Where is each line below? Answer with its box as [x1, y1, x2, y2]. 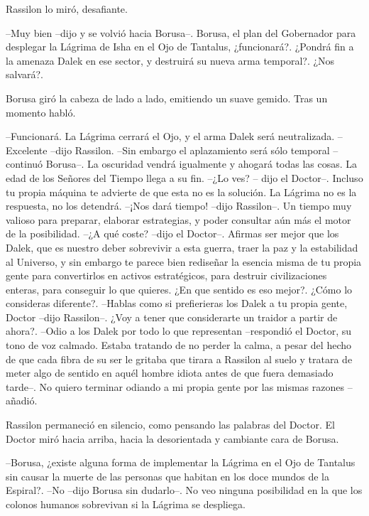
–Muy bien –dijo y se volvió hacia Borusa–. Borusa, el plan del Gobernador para [6, 25, 356, 40]
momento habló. [6, 104, 76, 119]
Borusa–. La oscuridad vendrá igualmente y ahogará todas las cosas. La [45, 156, 358, 171]
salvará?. [6, 67, 44, 82]
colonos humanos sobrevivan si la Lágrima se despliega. [6, 497, 246, 511]
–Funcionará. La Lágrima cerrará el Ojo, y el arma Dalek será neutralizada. [6, 129, 335, 144]
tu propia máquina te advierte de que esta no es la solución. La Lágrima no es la [6, 184, 357, 199]
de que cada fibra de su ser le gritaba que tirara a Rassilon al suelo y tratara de [6, 351, 353, 366]
